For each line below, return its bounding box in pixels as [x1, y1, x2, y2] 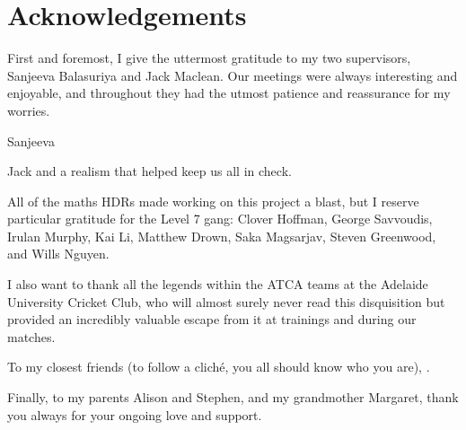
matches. [7, 327, 56, 346]
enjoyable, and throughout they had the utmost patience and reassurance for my [7, 83, 451, 102]
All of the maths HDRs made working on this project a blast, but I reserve [7, 191, 419, 210]
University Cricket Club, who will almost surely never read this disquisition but [7, 292, 445, 311]
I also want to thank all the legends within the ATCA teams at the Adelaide [7, 275, 428, 294]
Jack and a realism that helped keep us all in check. [7, 162, 292, 180]
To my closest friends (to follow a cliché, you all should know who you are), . [7, 357, 430, 376]
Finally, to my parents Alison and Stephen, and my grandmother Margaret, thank [7, 388, 459, 407]
